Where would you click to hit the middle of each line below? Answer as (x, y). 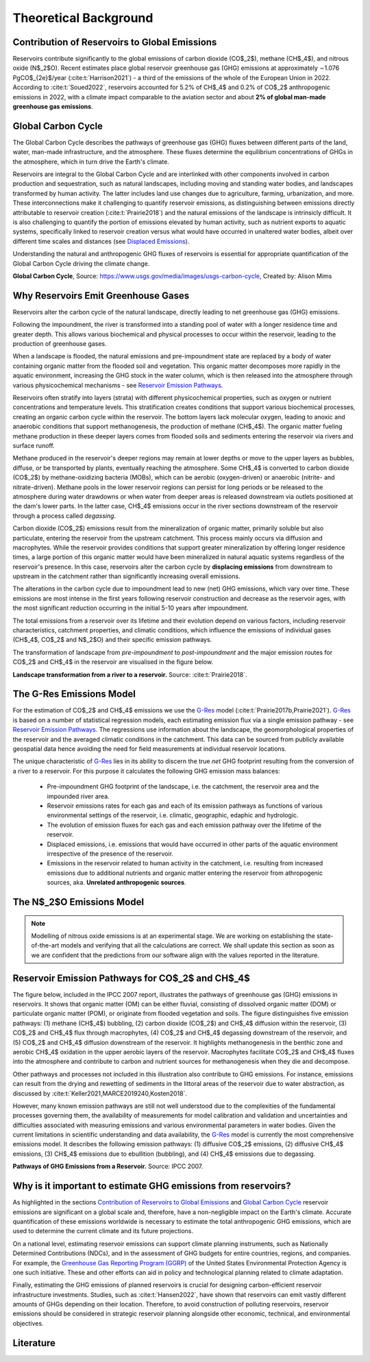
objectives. (28, 1323)
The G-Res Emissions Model (74, 694)
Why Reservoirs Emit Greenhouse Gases (101, 296)
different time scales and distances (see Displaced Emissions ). (101, 241)
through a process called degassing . (64, 516)
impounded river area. (78, 796)
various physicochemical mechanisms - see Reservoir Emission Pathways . (118, 385)
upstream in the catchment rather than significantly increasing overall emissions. (126, 576)
